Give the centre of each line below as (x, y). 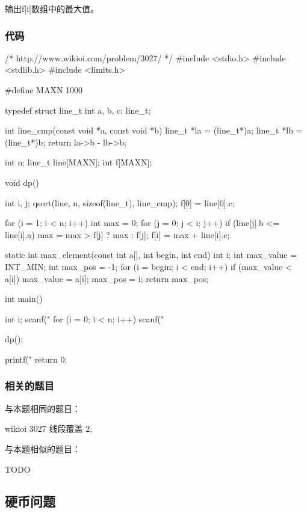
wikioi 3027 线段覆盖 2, (49, 429)
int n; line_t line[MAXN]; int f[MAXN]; (79, 162)
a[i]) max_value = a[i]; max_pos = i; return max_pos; (107, 278)
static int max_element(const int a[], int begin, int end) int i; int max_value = (151, 255)
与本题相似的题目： (43, 448)
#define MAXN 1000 (44, 90)
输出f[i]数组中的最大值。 (52, 8)
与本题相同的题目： (43, 408)
